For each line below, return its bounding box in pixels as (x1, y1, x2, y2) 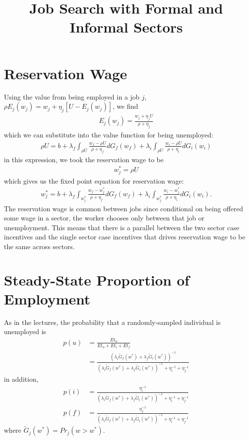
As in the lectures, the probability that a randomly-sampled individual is (4, 317, 221, 327)
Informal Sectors (69, 17, 183, 37)
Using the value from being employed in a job (4, 91, 140, 102)
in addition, (4, 373, 38, 384)
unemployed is (4, 326, 46, 337)
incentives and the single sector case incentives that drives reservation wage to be (4, 232, 246, 242)
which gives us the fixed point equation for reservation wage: (4, 175, 184, 186)
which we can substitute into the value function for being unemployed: (4, 129, 214, 139)
